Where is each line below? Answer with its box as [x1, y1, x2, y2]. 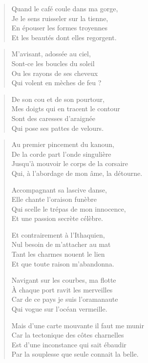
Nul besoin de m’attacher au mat [11, 239, 111, 249]
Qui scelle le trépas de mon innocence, [11, 203, 126, 214]
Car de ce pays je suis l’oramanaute [11, 294, 118, 304]
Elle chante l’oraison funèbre [11, 194, 97, 204]
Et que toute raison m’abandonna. [11, 258, 114, 268]
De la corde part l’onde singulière [11, 148, 111, 159]
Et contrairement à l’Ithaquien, [11, 229, 105, 240]
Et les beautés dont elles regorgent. [11, 32, 117, 42]
